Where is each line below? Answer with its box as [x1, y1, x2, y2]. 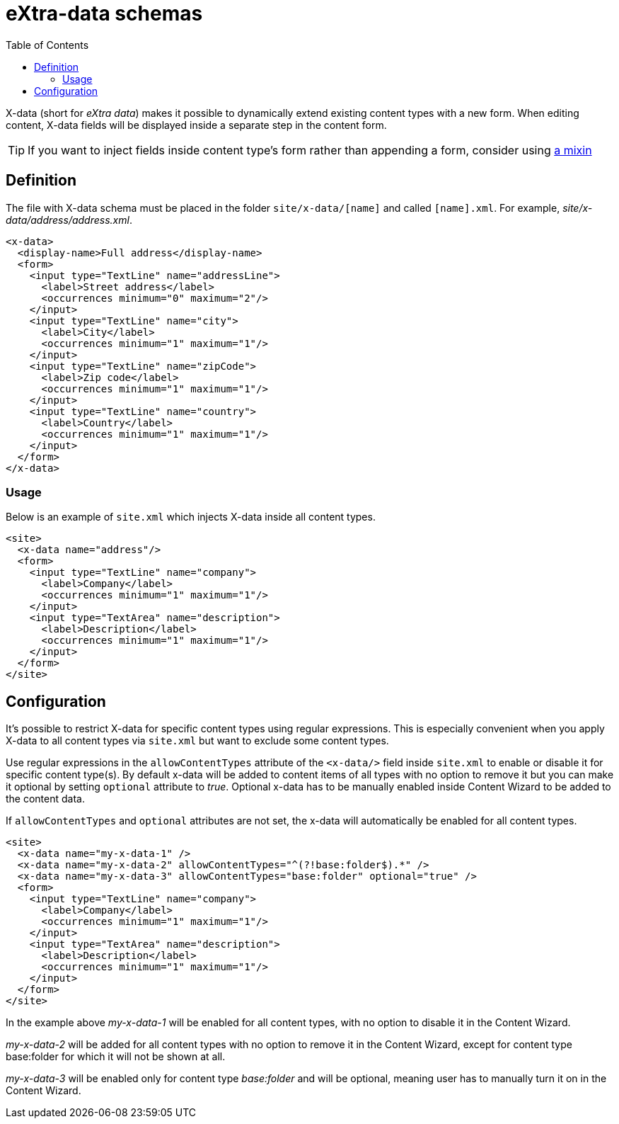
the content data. [6, 793, 85, 805]
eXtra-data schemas [6, 1, 203, 25]
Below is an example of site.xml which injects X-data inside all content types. [6, 511, 376, 523]
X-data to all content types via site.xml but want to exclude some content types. [6, 734, 389, 747]
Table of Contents [6, 38, 89, 51]
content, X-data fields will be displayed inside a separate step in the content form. [6, 118, 387, 131]
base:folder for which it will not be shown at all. [6, 1050, 226, 1063]
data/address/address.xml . [6, 213, 132, 226]
